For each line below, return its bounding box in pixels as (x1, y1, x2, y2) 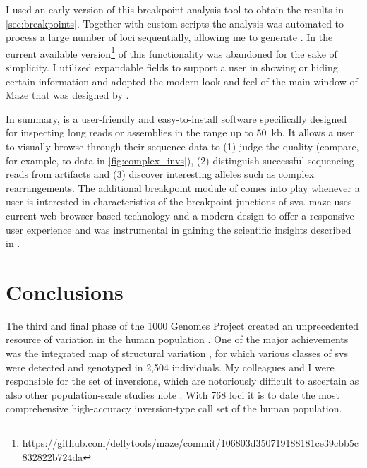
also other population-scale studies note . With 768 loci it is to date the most (6, 387, 339, 402)
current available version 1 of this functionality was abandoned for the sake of (6, 44, 337, 61)
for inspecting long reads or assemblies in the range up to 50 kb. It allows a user (6, 125, 354, 140)
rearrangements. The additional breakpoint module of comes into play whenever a (6, 180, 360, 195)
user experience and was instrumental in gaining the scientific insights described (6, 222, 351, 236)
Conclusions (6, 277, 124, 306)
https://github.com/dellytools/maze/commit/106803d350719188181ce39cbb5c (22, 436, 359, 450)
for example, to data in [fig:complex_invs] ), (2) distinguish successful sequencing (6, 152, 354, 167)
